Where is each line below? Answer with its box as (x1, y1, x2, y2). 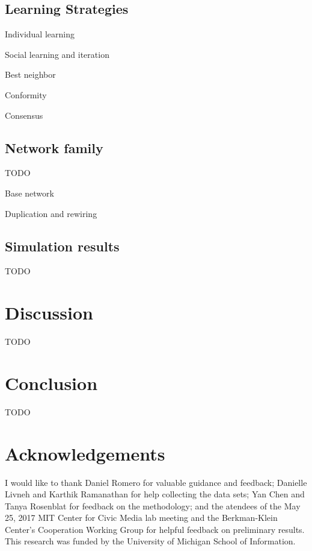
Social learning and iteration (5, 48, 109, 60)
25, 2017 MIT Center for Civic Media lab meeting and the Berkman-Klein (5, 511, 278, 524)
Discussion (5, 300, 93, 325)
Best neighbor (5, 68, 56, 81)
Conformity (5, 88, 47, 101)
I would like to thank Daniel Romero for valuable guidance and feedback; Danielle (5, 476, 307, 488)
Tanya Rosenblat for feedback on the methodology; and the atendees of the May (5, 499, 301, 512)
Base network (5, 186, 54, 199)
